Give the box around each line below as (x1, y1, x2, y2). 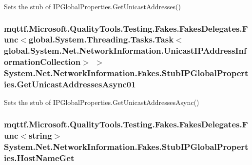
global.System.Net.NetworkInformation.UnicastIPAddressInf (4, 44, 247, 57)
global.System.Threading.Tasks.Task (28, 33, 174, 45)
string (28, 129, 52, 141)
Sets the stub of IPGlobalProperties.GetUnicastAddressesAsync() (4, 97, 199, 107)
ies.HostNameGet (4, 151, 75, 164)
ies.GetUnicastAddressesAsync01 (4, 78, 136, 90)
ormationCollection (4, 56, 81, 68)
